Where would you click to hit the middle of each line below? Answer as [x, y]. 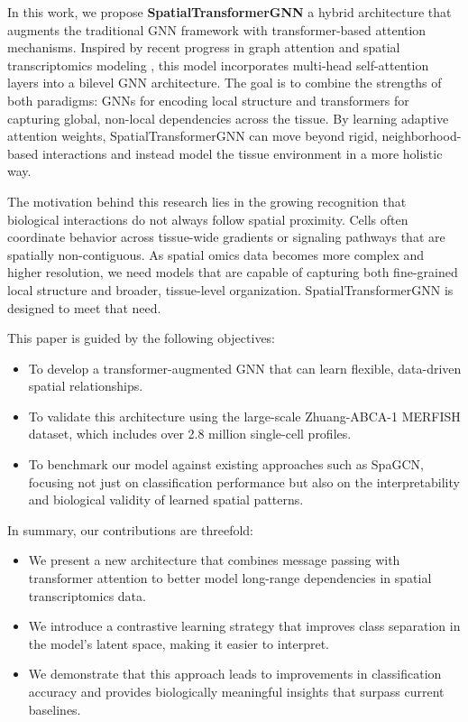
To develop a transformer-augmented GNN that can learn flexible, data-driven [245, 368]
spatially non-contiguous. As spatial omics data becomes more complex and [216, 254]
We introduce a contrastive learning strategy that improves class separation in [244, 626]
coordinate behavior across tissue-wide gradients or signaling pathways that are [226, 237]
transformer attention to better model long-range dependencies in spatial [230, 578]
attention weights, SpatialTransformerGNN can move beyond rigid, [193, 136]
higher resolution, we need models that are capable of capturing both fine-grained [233, 272]
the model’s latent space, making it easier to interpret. [179, 643]
